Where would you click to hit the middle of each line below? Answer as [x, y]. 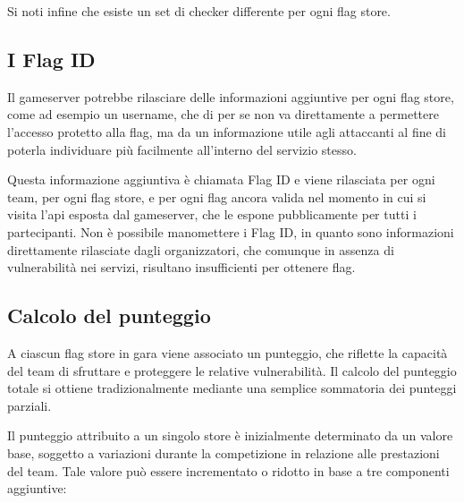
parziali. [30, 405]
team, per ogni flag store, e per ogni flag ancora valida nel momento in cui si [217, 196]
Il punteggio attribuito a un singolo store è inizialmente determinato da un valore [230, 435]
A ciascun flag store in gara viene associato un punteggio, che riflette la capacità [228, 352]
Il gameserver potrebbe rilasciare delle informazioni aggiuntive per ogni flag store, [231, 96]
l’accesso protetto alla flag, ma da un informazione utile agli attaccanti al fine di [227, 131]
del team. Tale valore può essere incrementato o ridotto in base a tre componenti [228, 470]
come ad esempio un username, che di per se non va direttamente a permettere [223, 114]
